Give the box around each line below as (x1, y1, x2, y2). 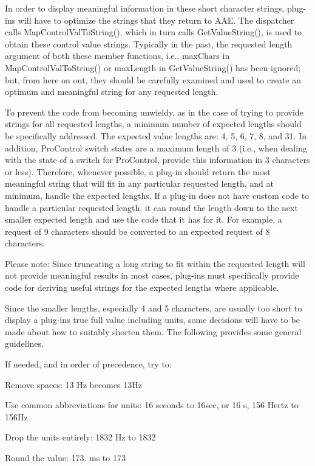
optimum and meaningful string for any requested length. (5, 85, 218, 98)
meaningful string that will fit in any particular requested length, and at (5, 177, 274, 190)
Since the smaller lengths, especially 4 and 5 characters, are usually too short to (5, 301, 302, 314)
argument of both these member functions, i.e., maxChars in (5, 49, 230, 62)
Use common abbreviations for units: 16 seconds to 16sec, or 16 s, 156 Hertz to (5, 398, 299, 411)
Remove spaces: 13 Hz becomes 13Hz (5, 378, 142, 391)
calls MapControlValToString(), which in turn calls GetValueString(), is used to (5, 26, 302, 38)
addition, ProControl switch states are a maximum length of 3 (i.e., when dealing (5, 141, 307, 154)
